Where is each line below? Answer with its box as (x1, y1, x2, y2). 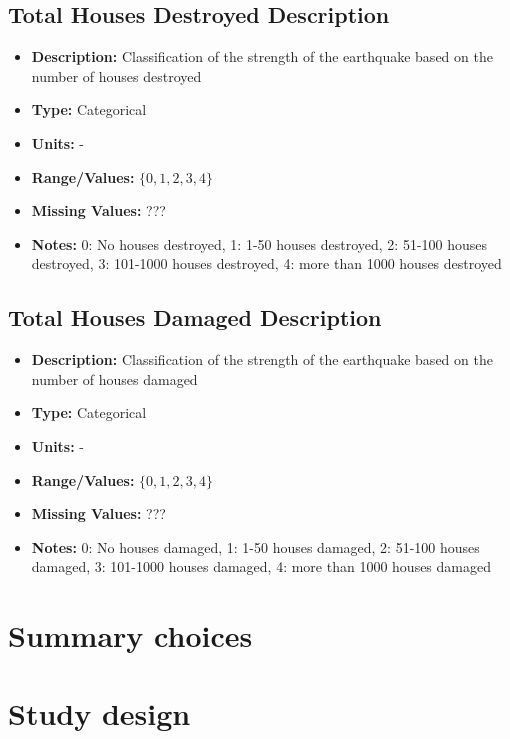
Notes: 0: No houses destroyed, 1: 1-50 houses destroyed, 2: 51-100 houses (31, 233, 488, 254)
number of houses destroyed (31, 65, 202, 86)
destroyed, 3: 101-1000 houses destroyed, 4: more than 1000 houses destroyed (31, 253, 502, 274)
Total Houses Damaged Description (8, 302, 382, 333)
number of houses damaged (31, 368, 198, 389)
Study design (8, 693, 191, 734)
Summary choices (8, 615, 253, 656)
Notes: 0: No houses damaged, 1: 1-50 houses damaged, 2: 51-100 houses (31, 536, 480, 557)
